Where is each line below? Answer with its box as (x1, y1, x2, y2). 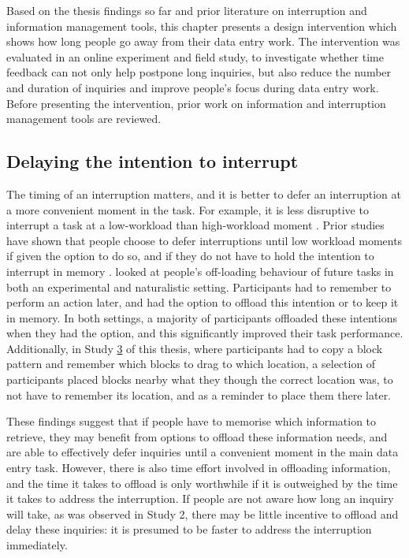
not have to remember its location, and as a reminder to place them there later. (6, 386, 392, 403)
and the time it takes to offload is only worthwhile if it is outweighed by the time (6, 474, 398, 491)
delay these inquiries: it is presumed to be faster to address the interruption (6, 521, 372, 538)
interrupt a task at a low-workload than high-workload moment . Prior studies (6, 217, 385, 233)
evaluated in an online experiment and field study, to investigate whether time (6, 48, 384, 65)
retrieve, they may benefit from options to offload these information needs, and (6, 428, 388, 445)
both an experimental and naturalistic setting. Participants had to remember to (6, 278, 392, 295)
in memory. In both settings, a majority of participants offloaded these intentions (6, 309, 397, 325)
